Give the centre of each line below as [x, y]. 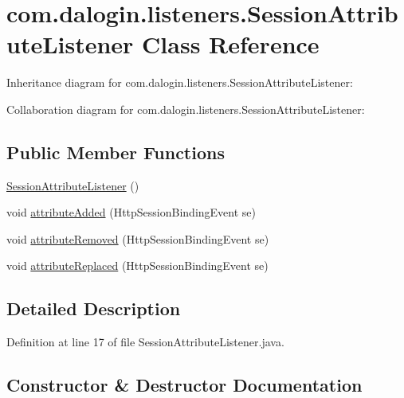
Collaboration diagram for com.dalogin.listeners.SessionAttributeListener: [186, 109]
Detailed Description [94, 308]
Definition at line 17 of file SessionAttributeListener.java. [145, 342]
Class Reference [231, 44]
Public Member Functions [116, 152]
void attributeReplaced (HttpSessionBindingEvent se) [137, 265]
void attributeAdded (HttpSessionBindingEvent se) [131, 212]
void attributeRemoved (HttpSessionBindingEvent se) [138, 238]
